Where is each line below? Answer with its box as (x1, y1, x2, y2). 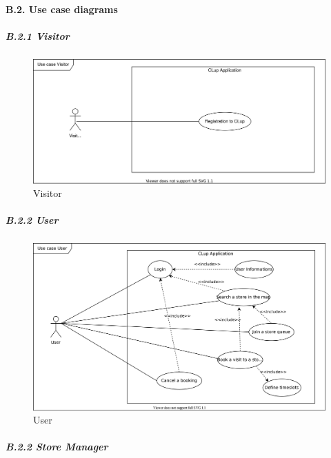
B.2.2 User (6, 213, 59, 227)
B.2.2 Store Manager (6, 439, 108, 454)
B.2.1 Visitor (6, 28, 70, 43)
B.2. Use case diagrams (6, 1, 118, 16)
